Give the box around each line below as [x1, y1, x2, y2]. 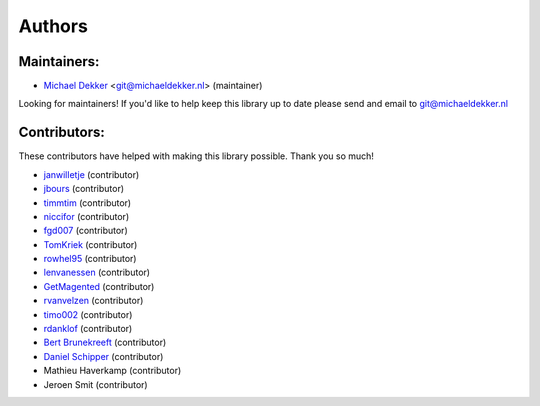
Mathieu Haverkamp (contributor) [43, 365, 182, 377]
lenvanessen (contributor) [43, 266, 150, 279]
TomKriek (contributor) [43, 238, 138, 250]
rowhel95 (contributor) [43, 253, 137, 265]
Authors [18, 15, 89, 37]
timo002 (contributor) [43, 308, 133, 320]
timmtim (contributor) [43, 196, 132, 209]
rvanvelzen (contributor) [43, 295, 144, 307]
